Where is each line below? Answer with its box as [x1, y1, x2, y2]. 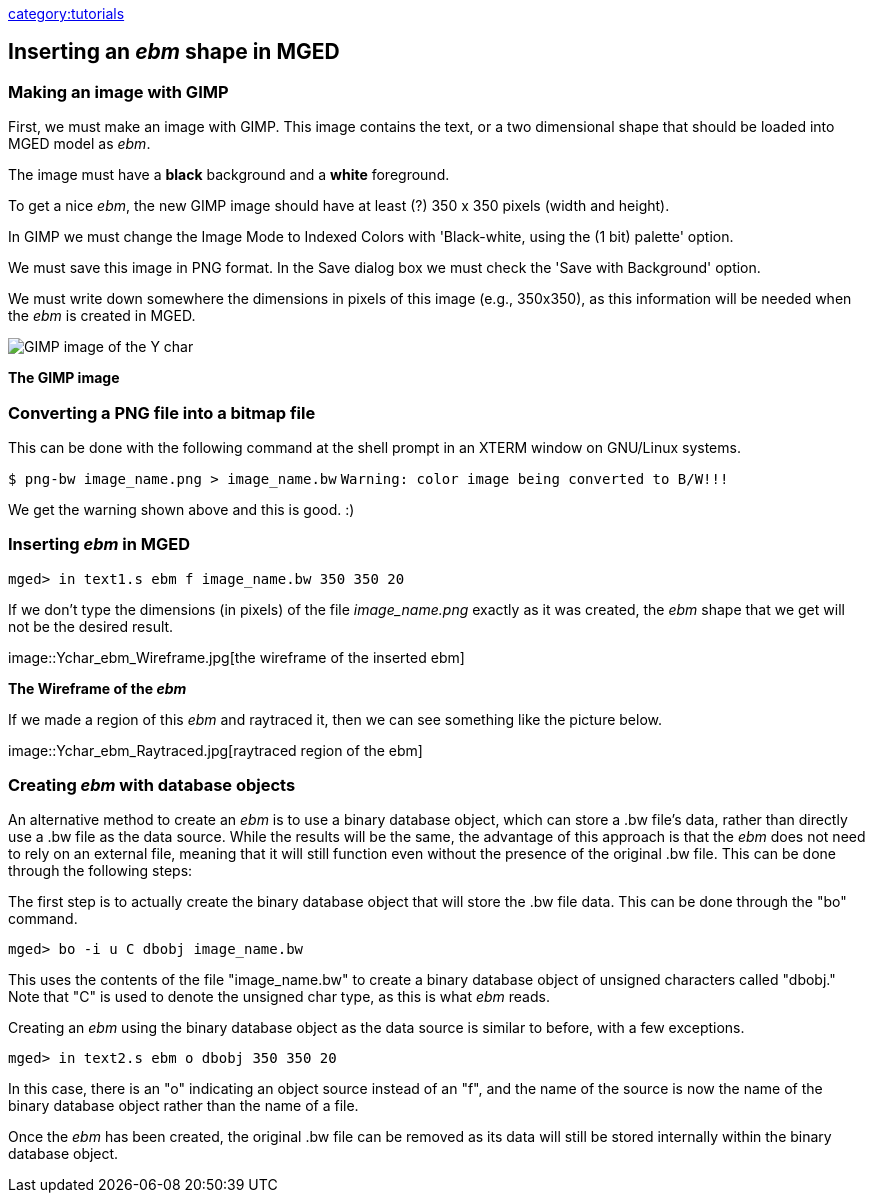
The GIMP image [8, 369, 120, 387]
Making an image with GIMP [8, 81, 229, 102]
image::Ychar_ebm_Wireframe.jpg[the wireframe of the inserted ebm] [8, 648, 465, 666]
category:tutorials [8, 5, 125, 22]
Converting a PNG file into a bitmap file [8, 402, 316, 423]
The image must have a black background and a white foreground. [8, 166, 450, 184]
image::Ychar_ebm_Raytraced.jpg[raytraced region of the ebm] [8, 741, 423, 759]
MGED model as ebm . [8, 135, 151, 153]
